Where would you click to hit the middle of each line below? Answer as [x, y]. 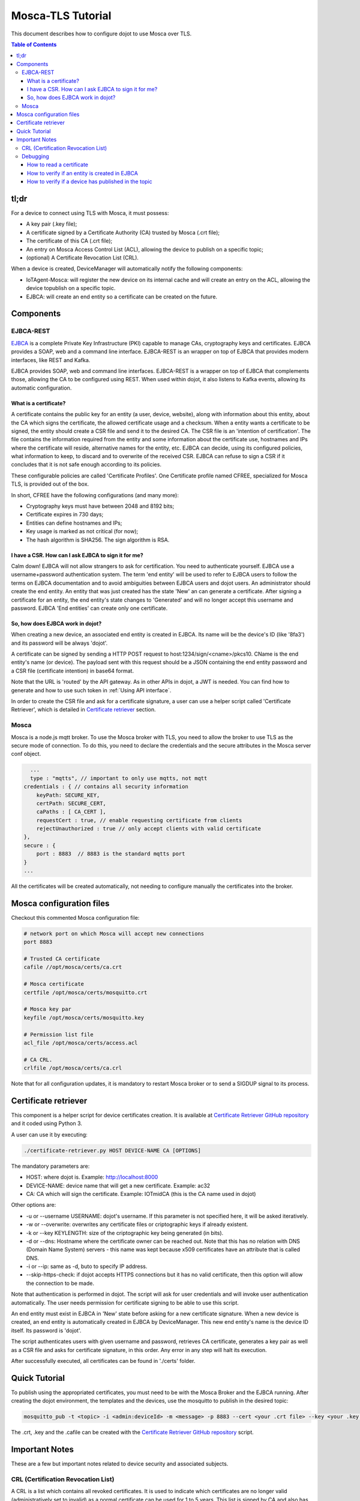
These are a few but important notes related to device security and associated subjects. [120, 1464]
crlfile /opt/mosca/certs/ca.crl [73, 1068]
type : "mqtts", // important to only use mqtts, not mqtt [119, 778]
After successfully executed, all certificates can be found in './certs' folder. [103, 1361]
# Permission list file [59, 1034]
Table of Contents [34, 44]
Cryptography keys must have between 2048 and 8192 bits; [100, 506]
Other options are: [34, 1205]
